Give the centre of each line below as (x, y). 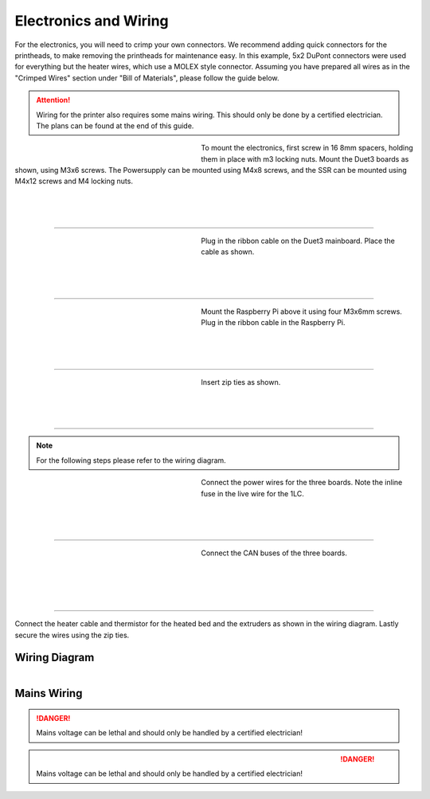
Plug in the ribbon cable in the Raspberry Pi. (273, 323)
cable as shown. (228, 252)
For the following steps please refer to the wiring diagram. (131, 460)
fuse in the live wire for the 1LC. (252, 493)
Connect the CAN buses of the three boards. (274, 553)
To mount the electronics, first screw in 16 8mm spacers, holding (307, 148)
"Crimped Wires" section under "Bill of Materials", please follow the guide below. (147, 78)
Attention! (53, 100)
